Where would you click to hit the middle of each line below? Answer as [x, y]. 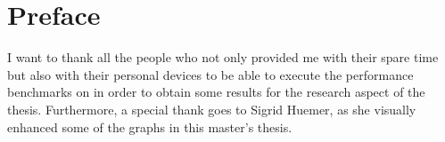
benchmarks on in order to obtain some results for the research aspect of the [216, 92]
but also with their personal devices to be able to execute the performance [210, 74]
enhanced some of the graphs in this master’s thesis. [150, 126]
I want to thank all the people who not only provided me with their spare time [223, 57]
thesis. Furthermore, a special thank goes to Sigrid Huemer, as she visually [212, 109]
